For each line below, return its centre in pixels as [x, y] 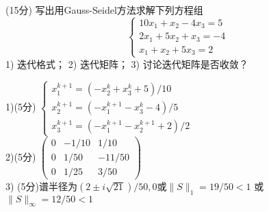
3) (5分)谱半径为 [41, 186]
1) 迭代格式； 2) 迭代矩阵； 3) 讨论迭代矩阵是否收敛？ [127, 63]
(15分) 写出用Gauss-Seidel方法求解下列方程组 [104, 10]
